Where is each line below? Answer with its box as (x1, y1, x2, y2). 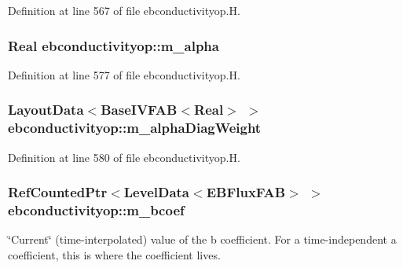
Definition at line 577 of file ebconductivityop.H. (8, 66, 240, 83)
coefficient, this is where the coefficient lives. (8, 246, 221, 262)
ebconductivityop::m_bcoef (8, 200, 185, 219)
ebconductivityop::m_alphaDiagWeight (8, 118, 262, 138)
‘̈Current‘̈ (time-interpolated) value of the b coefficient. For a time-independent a (8, 231, 397, 248)
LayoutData (8, 100, 84, 119)
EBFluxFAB (206, 182, 286, 202)
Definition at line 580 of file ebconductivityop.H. (8, 149, 240, 165)
